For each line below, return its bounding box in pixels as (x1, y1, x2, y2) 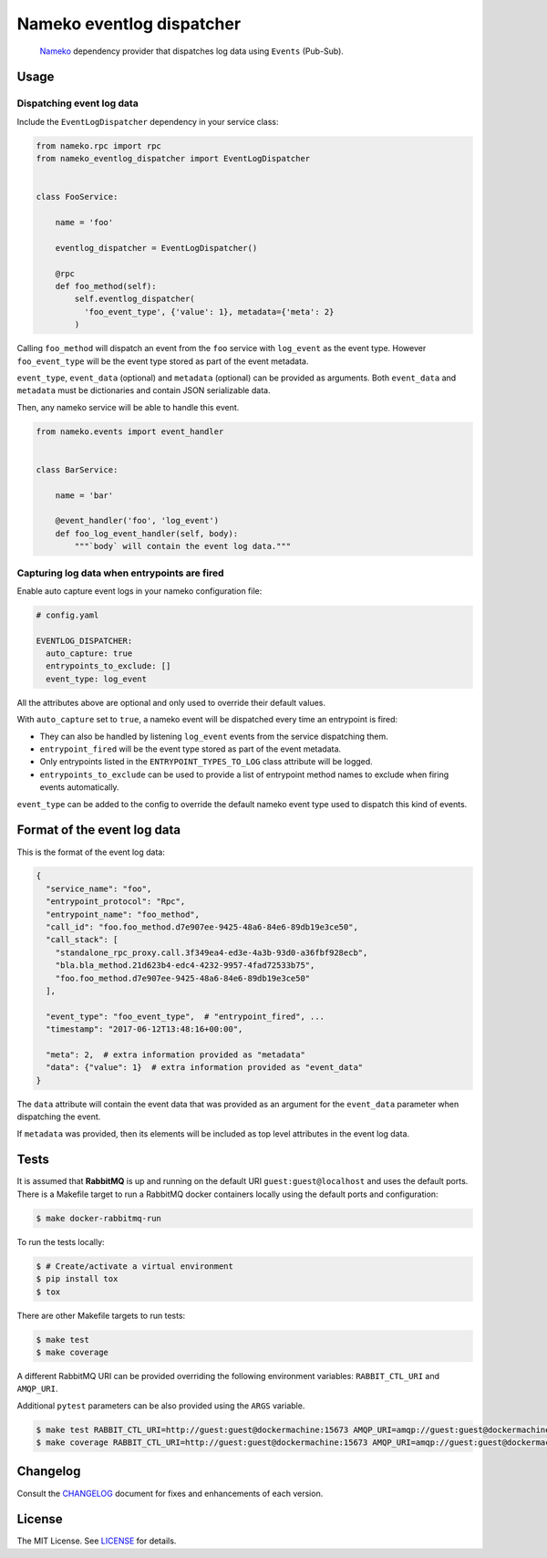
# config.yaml (36, 609, 99, 620)
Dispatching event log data (16, 97, 139, 109)
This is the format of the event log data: (16, 847, 166, 857)
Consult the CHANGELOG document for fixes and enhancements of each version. (16, 1488, 324, 1499)
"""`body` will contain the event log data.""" (74, 541, 292, 552)
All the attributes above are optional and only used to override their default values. (16, 697, 325, 708)
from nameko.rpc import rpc (36, 140, 161, 151)
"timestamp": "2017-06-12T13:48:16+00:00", (46, 1024, 243, 1034)
